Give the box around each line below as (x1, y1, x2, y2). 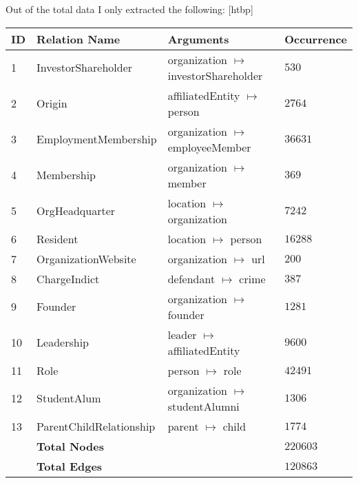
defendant (167, 270, 215, 287)
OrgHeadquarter (36, 203, 116, 219)
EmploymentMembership (36, 131, 157, 147)
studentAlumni (167, 398, 240, 414)
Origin (36, 95, 67, 112)
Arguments (167, 30, 229, 47)
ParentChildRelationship (36, 418, 156, 434)
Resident (36, 230, 78, 247)
